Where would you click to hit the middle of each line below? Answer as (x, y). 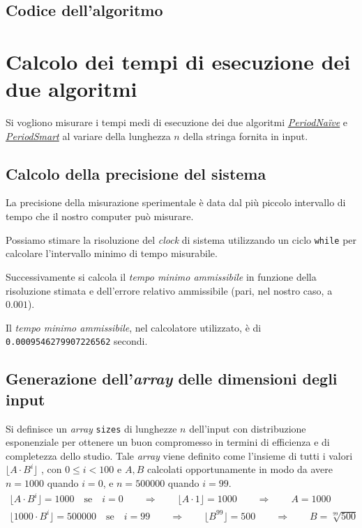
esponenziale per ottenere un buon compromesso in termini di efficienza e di (168, 442)
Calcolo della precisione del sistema (136, 173)
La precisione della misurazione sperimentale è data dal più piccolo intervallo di (176, 202)
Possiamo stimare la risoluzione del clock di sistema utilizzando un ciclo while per (181, 239)
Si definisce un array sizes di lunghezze (91, 428)
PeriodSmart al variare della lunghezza (88, 135)
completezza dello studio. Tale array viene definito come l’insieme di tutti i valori (179, 455)
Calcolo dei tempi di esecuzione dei (178, 61)
